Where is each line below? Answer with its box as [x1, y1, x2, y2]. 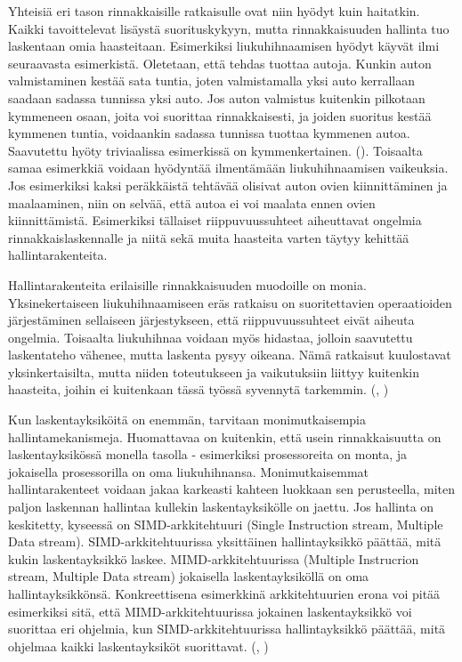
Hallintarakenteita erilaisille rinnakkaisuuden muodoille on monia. [8, 275, 367, 294]
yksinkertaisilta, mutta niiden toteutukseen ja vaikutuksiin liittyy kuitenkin [8, 362, 420, 381]
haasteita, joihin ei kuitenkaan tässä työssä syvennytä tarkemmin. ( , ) [8, 380, 389, 399]
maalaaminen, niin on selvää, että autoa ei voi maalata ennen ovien [8, 193, 376, 212]
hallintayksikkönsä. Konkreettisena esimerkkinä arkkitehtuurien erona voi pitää [8, 585, 441, 602]
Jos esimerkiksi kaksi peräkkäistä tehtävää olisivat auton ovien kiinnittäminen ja [8, 175, 448, 194]
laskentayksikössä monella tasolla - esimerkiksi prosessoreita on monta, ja [8, 445, 408, 464]
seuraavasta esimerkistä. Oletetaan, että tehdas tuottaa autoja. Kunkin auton [8, 53, 432, 72]
